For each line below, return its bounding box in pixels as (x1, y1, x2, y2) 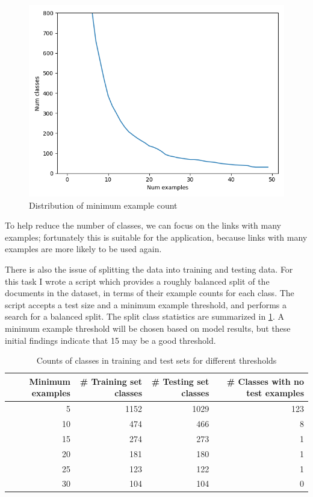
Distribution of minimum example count (29, 198, 178, 211)
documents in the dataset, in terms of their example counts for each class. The (5, 286, 294, 299)
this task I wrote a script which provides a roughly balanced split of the (5, 274, 270, 287)
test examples (246, 387, 304, 399)
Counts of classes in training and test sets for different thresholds (36, 354, 277, 367)
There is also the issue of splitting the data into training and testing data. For (5, 262, 293, 275)
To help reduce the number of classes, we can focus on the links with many (5, 219, 281, 232)
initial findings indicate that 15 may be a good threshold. (5, 334, 216, 346)
